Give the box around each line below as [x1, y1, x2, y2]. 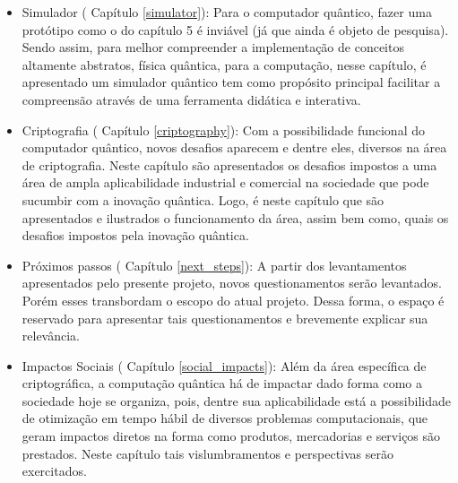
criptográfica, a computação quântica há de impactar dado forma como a [22, 374, 423, 392]
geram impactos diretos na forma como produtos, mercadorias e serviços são [22, 427, 441, 445]
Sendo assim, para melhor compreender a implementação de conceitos [22, 38, 404, 56]
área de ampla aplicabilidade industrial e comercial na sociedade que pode [22, 173, 429, 192]
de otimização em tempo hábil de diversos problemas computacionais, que [22, 409, 428, 427]
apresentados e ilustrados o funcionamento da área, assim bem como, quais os [22, 208, 449, 227]
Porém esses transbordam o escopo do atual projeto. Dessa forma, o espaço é [22, 290, 445, 309]
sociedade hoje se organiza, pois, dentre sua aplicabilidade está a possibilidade [22, 391, 451, 410]
